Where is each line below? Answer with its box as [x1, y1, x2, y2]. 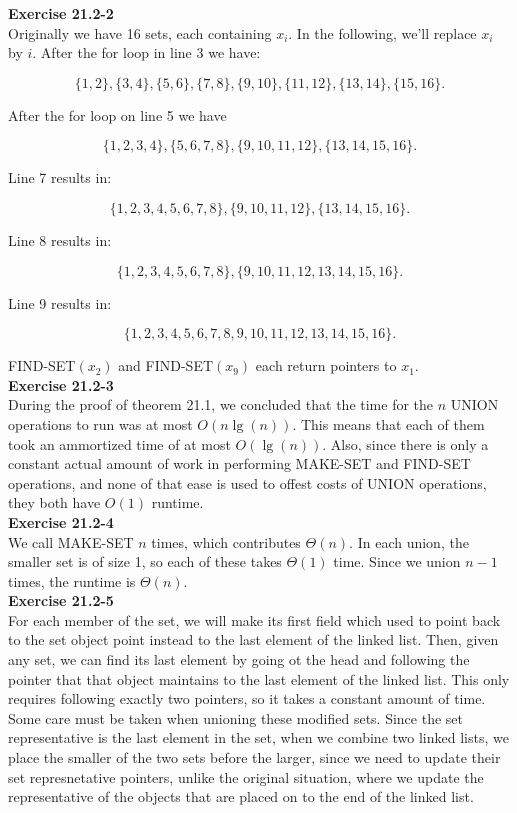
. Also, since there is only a [322, 433, 489, 454]
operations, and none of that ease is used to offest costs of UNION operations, [8, 472, 487, 493]
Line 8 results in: [8, 229, 112, 250]
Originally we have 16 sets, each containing [8, 22, 272, 43]
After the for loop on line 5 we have [8, 104, 227, 125]
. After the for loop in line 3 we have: [32, 42, 261, 63]
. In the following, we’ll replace [288, 22, 477, 43]
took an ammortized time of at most [8, 433, 231, 454]
